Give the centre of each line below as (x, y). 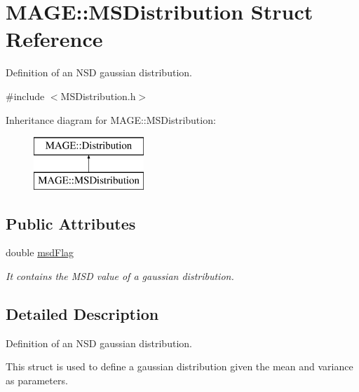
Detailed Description (82, 314)
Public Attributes (71, 223)
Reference (54, 39)
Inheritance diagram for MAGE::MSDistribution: (111, 119)
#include (25, 96)
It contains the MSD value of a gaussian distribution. (120, 276)
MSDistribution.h (98, 96)
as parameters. (37, 380)
